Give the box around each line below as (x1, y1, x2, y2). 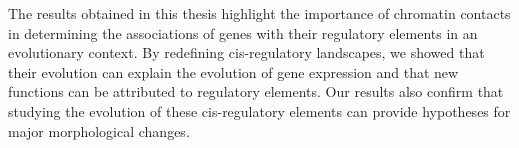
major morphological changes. (8, 120, 190, 141)
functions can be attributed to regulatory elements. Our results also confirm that (8, 81, 504, 102)
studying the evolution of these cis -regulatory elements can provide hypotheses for (8, 100, 511, 121)
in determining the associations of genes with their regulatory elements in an (8, 22, 478, 43)
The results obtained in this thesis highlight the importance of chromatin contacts (8, 3, 511, 23)
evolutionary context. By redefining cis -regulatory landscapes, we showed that (8, 42, 485, 63)
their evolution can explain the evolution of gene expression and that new (8, 61, 459, 82)
